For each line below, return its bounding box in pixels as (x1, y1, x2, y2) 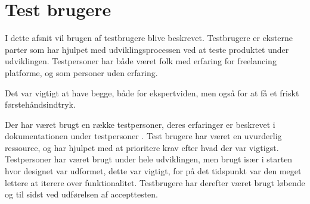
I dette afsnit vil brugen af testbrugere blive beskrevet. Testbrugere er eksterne (5, 32, 293, 44)
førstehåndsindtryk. (5, 98, 76, 111)
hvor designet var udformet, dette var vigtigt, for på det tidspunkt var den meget (5, 165, 302, 177)
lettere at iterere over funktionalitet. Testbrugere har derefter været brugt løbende (5, 176, 305, 189)
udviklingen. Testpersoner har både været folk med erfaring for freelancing (5, 55, 277, 67)
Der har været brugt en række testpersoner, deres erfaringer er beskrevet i (5, 118, 275, 130)
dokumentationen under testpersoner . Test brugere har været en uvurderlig (5, 130, 282, 142)
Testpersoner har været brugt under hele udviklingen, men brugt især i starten (5, 153, 293, 165)
